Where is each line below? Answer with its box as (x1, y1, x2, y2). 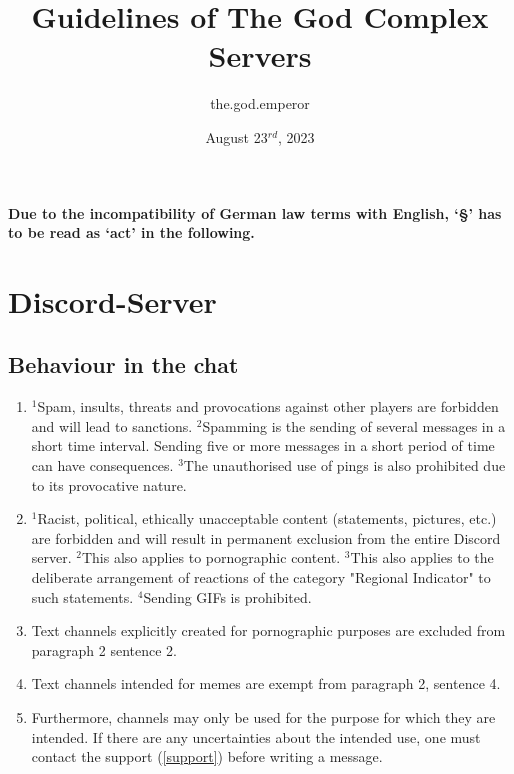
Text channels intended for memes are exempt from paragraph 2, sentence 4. (31, 673, 501, 694)
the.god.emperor (210, 93, 310, 114)
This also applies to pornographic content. (81, 547, 341, 568)
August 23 (205, 126, 268, 147)
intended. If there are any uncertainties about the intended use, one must (31, 726, 481, 747)
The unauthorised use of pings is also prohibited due (183, 455, 506, 476)
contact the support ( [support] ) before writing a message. (31, 746, 383, 767)
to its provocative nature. (31, 474, 187, 495)
